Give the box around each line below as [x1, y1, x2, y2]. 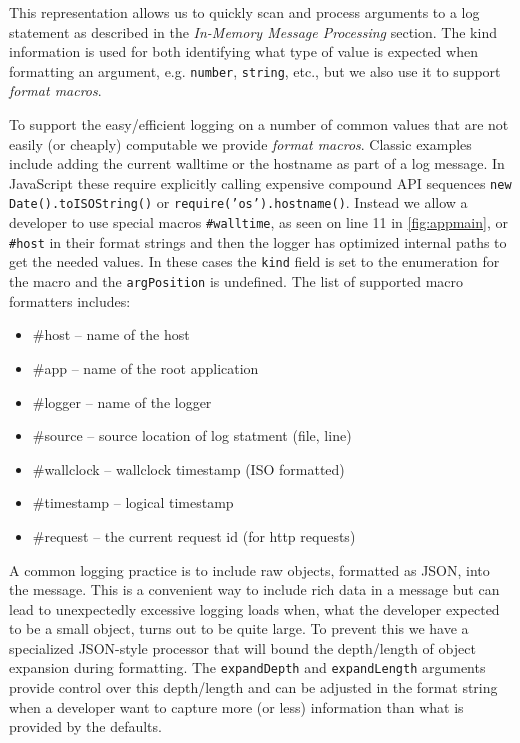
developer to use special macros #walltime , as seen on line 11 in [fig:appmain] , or [9, 212, 508, 233]
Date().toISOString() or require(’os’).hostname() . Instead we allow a [9, 192, 468, 213]
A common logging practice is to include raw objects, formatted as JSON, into [9, 559, 490, 580]
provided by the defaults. [9, 716, 162, 737]
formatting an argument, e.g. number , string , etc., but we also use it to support [9, 60, 501, 81]
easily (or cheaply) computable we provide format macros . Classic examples [9, 133, 472, 154]
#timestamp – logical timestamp [32, 492, 234, 513]
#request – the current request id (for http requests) [32, 525, 356, 546]
